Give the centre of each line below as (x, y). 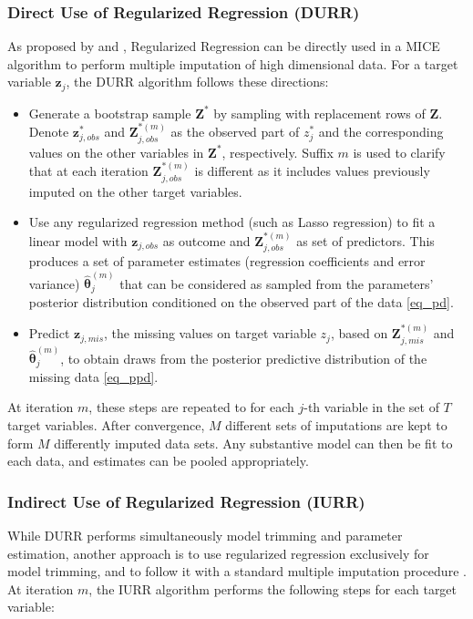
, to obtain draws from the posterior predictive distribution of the (244, 358)
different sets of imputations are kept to (336, 425)
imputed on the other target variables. (135, 191)
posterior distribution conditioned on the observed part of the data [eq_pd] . (241, 301)
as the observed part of (235, 132)
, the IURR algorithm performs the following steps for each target (273, 588)
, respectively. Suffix (278, 152)
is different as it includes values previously (312, 171)
